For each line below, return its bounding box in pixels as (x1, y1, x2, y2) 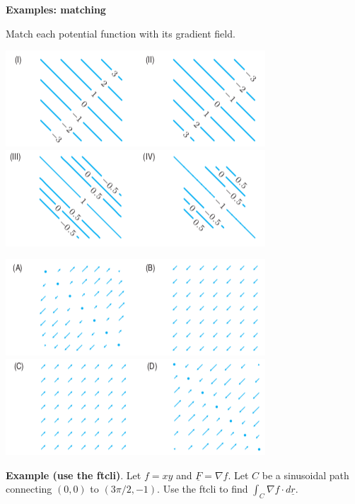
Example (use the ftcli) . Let (6, 467, 141, 482)
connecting (6, 481, 52, 496)
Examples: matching (6, 2, 106, 16)
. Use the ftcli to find (157, 481, 248, 496)
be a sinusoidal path (262, 467, 349, 482)
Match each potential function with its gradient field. (6, 25, 235, 40)
